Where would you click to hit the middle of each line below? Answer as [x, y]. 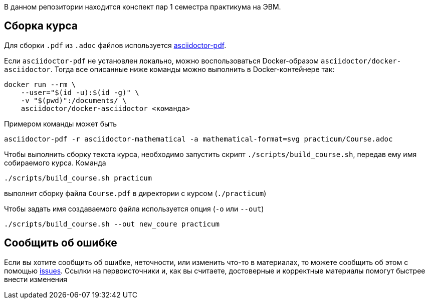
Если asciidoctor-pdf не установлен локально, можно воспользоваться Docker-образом [162, 60]
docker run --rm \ [40, 84]
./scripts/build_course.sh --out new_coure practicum [112, 224]
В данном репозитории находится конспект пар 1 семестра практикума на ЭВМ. [143, 7]
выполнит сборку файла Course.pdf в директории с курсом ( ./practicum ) [135, 193]
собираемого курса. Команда [55, 162]
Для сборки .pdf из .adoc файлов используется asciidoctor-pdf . [115, 45]
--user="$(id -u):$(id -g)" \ [80, 92]
